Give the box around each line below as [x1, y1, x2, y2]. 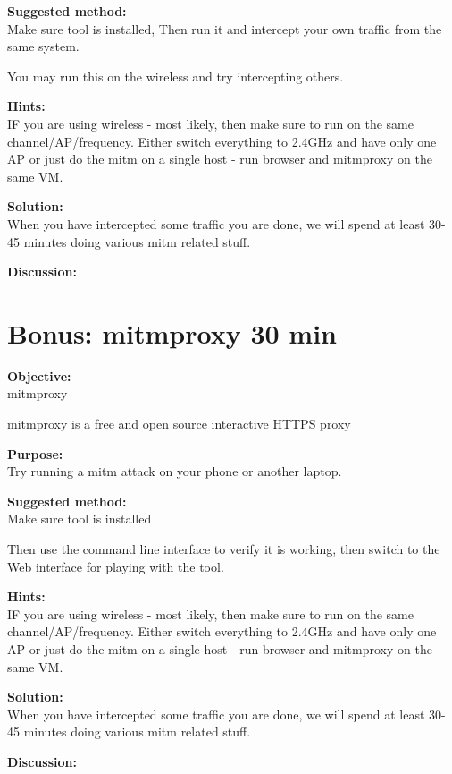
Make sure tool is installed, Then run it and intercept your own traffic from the [7, 19, 442, 38]
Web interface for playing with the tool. [7, 557, 224, 575]
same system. [7, 37, 80, 55]
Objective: [7, 366, 71, 385]
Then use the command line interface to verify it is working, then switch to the [7, 540, 440, 557]
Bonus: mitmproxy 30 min [7, 314, 338, 351]
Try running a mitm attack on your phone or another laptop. [7, 462, 342, 481]
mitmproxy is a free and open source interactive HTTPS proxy [7, 414, 351, 433]
